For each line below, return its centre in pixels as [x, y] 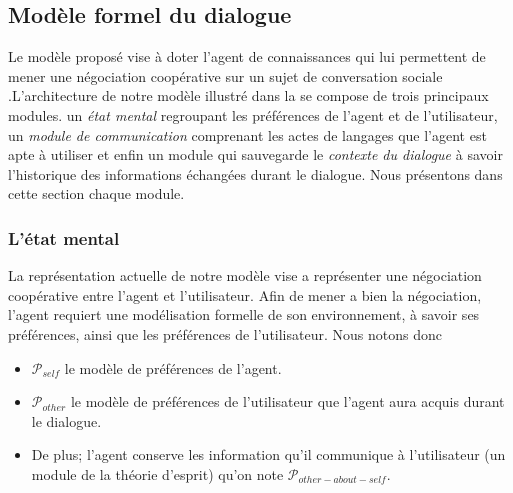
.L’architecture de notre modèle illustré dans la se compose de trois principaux [248, 95]
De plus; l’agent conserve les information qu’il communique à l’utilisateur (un [268, 454]
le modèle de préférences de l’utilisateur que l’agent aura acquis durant [287, 401]
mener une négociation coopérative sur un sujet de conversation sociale [225, 75]
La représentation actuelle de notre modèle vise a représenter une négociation [245, 275]
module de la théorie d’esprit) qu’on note [157, 473]
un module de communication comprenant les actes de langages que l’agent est [247, 134]
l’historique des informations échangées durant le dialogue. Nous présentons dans [255, 173]
